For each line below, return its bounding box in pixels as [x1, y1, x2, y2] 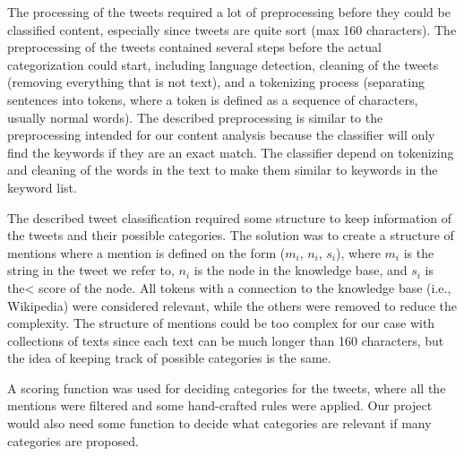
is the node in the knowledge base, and [193, 261, 408, 280]
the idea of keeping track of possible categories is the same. [7, 348, 331, 367]
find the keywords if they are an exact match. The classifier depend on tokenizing [7, 142, 454, 161]
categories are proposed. [7, 431, 139, 450]
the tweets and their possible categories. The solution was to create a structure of [7, 226, 454, 245]
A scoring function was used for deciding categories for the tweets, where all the [7, 378, 446, 397]
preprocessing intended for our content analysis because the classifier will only [7, 125, 435, 144]
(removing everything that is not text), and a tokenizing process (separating [7, 73, 425, 91]
